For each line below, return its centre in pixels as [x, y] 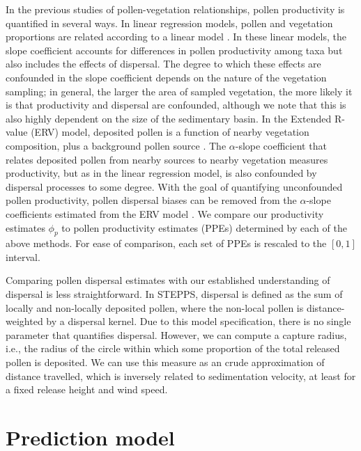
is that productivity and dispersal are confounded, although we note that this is [176, 105]
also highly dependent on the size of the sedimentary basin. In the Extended [169, 118]
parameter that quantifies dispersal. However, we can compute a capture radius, [176, 334]
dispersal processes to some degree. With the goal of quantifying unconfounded [174, 186]
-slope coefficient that [281, 145]
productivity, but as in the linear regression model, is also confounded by [161, 173]
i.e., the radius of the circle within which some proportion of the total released [173, 348]
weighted [24, 321]
